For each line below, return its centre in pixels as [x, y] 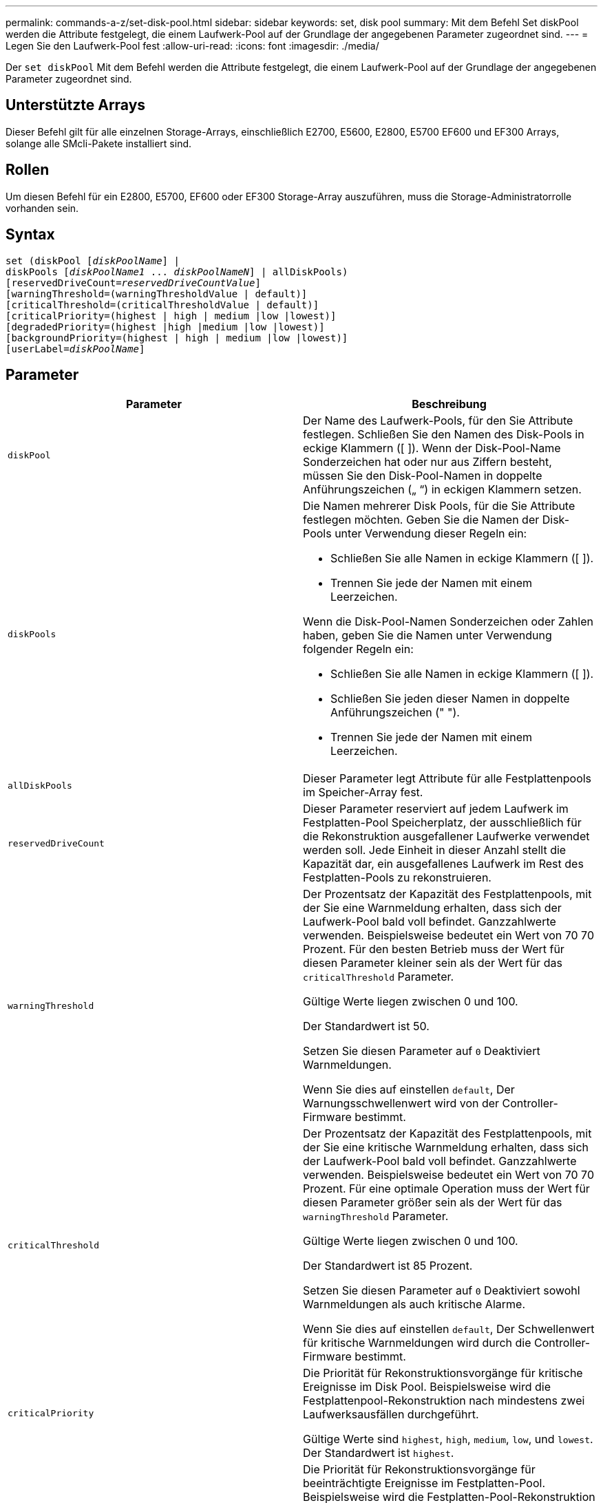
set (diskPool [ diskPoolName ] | [93, 260]
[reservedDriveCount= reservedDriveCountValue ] [133, 283]
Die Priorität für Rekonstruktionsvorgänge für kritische [443, 1373]
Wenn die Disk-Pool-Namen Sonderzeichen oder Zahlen [448, 622]
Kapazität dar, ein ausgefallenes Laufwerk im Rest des [443, 864]
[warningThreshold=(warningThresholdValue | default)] [157, 294]
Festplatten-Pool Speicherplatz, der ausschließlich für [442, 823]
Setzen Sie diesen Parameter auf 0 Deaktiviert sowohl [442, 1291]
